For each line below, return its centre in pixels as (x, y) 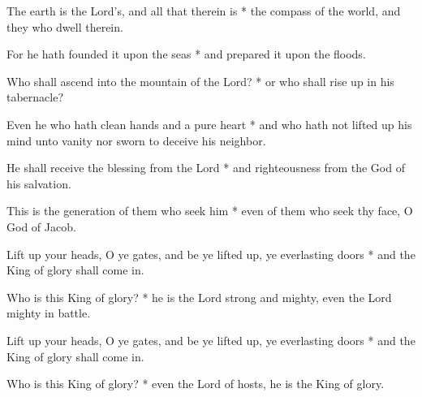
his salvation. (39, 183)
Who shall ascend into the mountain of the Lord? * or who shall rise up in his (200, 81)
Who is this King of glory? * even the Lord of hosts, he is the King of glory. (196, 384)
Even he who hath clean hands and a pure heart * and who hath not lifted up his (209, 124)
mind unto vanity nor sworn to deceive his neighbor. (136, 140)
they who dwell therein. (65, 26)
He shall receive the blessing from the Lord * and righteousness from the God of (206, 168)
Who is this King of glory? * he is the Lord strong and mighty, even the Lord (199, 297)
